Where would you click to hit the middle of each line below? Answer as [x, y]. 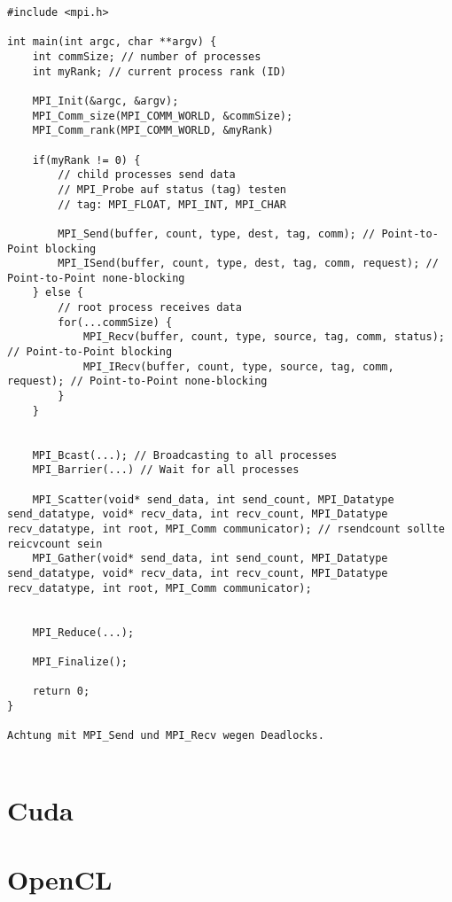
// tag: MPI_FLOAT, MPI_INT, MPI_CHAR [172, 204]
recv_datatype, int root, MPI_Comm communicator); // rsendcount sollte [226, 529]
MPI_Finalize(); [80, 661]
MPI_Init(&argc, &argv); [105, 101]
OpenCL [60, 879]
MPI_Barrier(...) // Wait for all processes [166, 470]
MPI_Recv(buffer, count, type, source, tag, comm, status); [264, 337]
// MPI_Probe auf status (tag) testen [172, 189]
